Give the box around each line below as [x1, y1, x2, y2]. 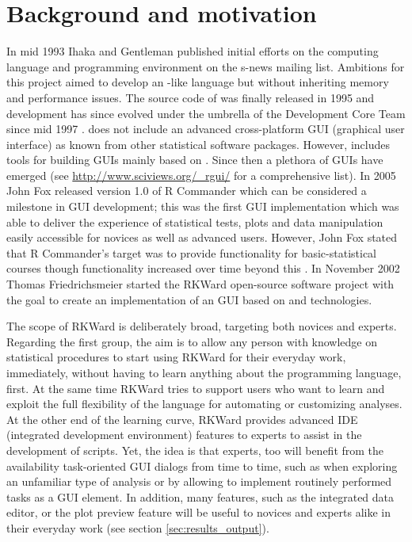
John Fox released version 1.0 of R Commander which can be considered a [6, 182, 367, 199]
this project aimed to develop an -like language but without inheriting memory [6, 74, 389, 90]
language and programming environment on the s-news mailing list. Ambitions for [6, 58, 405, 74]
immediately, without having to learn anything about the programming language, [6, 365, 402, 380]
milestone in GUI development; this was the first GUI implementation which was [6, 198, 399, 215]
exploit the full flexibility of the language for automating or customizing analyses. [6, 395, 402, 412]
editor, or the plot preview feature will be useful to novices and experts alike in [6, 504, 391, 521]
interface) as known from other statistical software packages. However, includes [6, 135, 390, 152]
